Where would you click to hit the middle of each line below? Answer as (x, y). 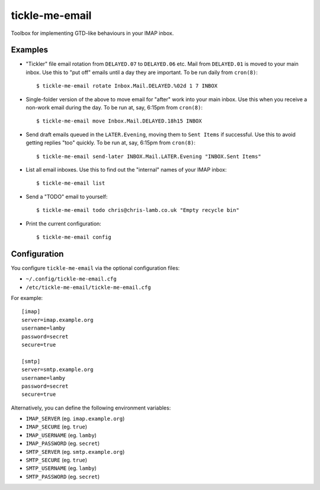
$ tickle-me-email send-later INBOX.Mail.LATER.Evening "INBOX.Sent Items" (149, 156)
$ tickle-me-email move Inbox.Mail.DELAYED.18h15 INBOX (119, 121)
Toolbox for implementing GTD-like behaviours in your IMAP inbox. (92, 33)
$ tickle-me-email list (71, 183)
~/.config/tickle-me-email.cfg (71, 279)
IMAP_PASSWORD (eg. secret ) (63, 443)
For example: (27, 298)
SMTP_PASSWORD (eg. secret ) (63, 476)
